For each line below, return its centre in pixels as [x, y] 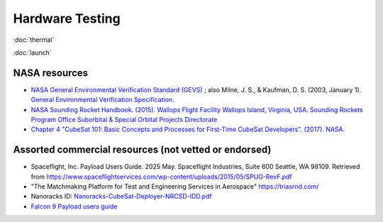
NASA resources [51, 73]
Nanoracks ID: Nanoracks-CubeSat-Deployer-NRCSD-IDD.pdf [121, 196]
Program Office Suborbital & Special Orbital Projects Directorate [124, 120]
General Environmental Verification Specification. [102, 100]
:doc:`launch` [33, 52]
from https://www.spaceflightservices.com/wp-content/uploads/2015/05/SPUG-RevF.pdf [161, 177]
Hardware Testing [67, 18]
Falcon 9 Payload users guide [74, 206]
